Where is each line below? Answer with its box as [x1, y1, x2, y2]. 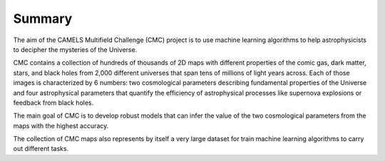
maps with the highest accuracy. [13, 121, 109, 130]
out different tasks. [13, 145, 69, 153]
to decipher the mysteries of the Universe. [13, 45, 138, 53]
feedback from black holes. [13, 98, 94, 107]
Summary [13, 11, 73, 26]
